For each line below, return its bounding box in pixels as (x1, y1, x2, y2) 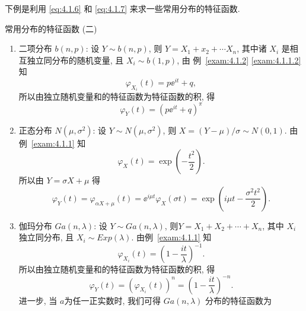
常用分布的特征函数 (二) (5, 22, 97, 34)
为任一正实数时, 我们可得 (64, 294, 161, 306)
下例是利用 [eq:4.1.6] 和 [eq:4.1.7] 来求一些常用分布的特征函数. (5, 2, 240, 14)
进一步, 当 (18, 294, 58, 306)
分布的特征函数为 (205, 294, 272, 306)
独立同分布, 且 (18, 231, 74, 243)
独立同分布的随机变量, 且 (27, 53, 124, 66)
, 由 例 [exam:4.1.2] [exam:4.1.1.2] (177, 53, 301, 66)
